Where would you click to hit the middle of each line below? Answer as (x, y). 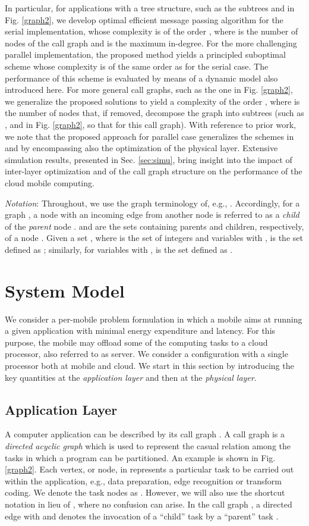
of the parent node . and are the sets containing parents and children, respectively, (154, 226)
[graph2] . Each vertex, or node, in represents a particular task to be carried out (149, 469)
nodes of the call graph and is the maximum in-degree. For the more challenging (151, 43)
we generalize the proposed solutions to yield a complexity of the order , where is (152, 101)
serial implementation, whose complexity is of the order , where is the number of (152, 31)
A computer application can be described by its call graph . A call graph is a (145, 434)
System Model (65, 290)
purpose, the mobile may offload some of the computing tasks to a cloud (136, 342)
